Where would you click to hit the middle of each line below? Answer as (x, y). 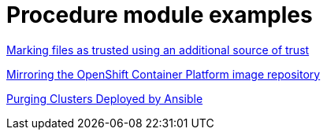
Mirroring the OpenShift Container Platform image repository (163, 74)
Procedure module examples (160, 15)
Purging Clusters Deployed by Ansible (105, 98)
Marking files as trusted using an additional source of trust (158, 50)
